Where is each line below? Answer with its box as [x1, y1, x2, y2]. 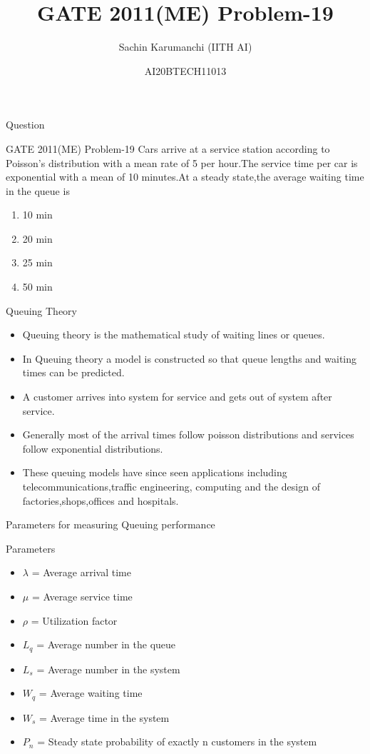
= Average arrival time [31, 565, 131, 580]
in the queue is [6, 183, 70, 198]
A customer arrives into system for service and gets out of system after [22, 389, 332, 404]
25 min [22, 255, 53, 270]
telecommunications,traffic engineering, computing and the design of [22, 479, 320, 493]
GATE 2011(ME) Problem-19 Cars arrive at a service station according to [6, 141, 330, 156]
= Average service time [31, 588, 133, 603]
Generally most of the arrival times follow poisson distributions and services [22, 427, 354, 442]
